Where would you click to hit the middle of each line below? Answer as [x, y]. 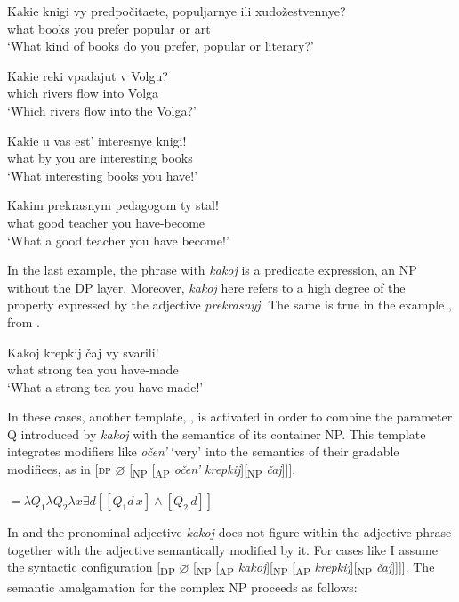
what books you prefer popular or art [109, 28]
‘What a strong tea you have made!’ [105, 386]
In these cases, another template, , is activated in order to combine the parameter [230, 417]
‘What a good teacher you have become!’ [118, 240]
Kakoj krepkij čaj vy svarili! [83, 352]
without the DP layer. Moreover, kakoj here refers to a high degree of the [206, 287]
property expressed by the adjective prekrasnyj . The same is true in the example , [229, 305]
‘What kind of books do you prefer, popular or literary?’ [161, 46]
